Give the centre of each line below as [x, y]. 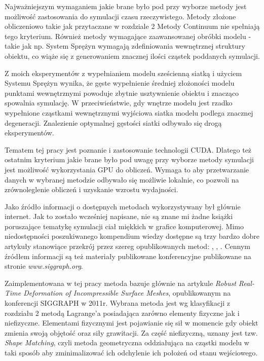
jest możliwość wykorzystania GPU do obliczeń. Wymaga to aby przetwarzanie [127, 169]
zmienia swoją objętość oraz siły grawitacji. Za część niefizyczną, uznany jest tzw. [131, 332]
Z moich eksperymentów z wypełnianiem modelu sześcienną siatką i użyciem [123, 73]
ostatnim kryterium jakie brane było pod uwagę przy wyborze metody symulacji [129, 159]
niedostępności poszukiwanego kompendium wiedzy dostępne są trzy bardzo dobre [132, 236]
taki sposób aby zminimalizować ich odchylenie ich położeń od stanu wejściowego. [131, 352]
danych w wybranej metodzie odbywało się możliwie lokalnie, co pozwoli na [122, 179]
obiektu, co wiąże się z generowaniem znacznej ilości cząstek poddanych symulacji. [132, 56]
